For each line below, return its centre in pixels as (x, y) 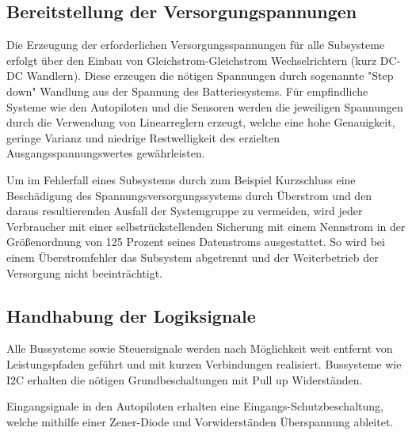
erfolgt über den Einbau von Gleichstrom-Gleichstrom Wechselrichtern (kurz (192, 60)
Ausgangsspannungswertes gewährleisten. (106, 153)
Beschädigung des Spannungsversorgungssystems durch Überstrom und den (189, 195)
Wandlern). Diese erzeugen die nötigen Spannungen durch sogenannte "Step (210, 76)
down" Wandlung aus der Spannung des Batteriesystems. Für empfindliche (187, 91)
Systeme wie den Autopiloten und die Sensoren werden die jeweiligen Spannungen (205, 106)
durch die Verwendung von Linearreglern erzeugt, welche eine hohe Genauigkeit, (201, 122)
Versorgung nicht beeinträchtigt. (84, 272)
